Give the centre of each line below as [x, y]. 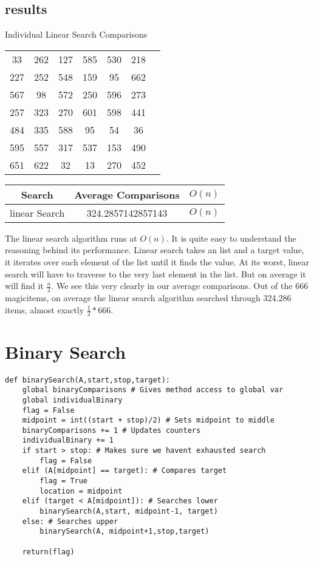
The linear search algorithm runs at [71, 238]
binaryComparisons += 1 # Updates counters [111, 430]
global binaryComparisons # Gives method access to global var [153, 390]
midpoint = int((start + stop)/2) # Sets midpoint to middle [148, 420]
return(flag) [48, 552]
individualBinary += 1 [68, 440]
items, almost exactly [45, 309]
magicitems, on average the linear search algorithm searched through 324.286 [148, 297]
